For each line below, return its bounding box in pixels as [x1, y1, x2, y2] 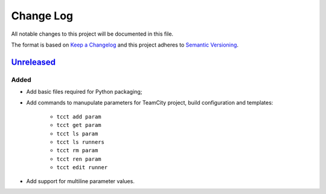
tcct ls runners [56, 139, 105, 146]
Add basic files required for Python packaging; [26, 88, 142, 95]
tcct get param [56, 121, 102, 129]
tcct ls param [56, 130, 98, 137]
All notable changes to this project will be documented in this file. [11, 30, 174, 37]
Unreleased [11, 57, 56, 67]
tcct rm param [56, 147, 98, 154]
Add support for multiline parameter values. [26, 177, 135, 184]
